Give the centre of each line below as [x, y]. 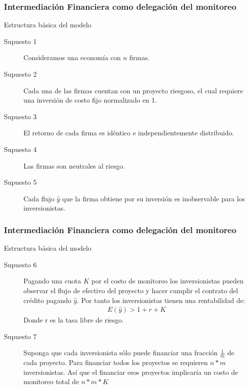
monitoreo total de [51, 381]
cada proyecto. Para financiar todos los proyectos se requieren [116, 362]
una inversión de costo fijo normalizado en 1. [90, 100]
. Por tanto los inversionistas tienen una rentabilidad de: [161, 300]
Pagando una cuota [52, 281]
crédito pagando [48, 300]
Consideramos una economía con [72, 57]
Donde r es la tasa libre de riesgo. [74, 320]
